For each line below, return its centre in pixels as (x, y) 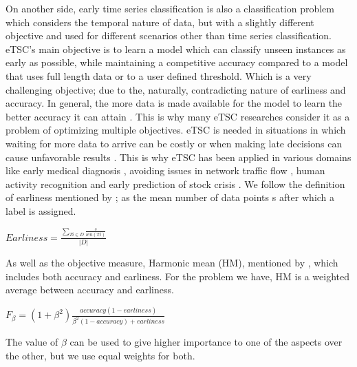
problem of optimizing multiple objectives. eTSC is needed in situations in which (176, 130)
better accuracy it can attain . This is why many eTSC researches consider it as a (178, 116)
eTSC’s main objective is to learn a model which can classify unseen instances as (176, 49)
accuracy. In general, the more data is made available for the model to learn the (174, 103)
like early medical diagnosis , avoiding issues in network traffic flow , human (165, 170)
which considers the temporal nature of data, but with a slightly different (160, 22)
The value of (32, 342)
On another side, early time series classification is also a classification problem (170, 8)
